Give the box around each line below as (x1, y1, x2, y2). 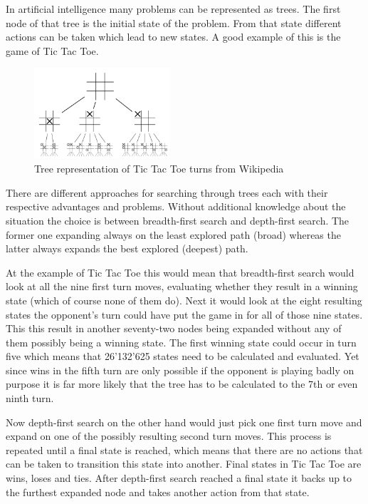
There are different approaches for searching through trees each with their (6, 185, 328, 200)
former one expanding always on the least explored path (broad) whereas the (6, 227, 341, 242)
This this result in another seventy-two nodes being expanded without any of (6, 321, 342, 336)
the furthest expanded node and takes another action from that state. (6, 484, 310, 499)
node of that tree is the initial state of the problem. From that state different (6, 15, 342, 30)
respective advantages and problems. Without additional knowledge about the (6, 199, 346, 214)
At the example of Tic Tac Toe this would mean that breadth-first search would (6, 264, 354, 279)
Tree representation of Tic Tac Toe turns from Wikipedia (34, 161, 284, 176)
